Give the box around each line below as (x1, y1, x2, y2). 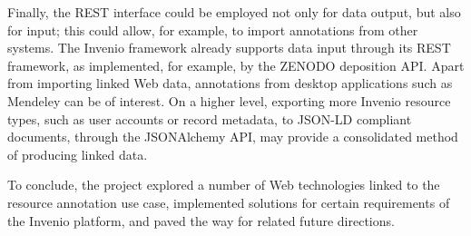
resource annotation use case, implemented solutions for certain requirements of (7, 192, 450, 211)
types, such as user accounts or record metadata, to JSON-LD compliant (7, 109, 412, 128)
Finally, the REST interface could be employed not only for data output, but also (7, 3, 461, 21)
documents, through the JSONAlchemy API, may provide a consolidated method (7, 127, 458, 146)
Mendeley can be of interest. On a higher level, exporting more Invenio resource (7, 91, 451, 110)
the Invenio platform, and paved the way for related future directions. (7, 211, 395, 230)
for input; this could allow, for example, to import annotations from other (7, 20, 418, 39)
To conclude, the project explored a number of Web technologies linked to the (7, 175, 440, 194)
